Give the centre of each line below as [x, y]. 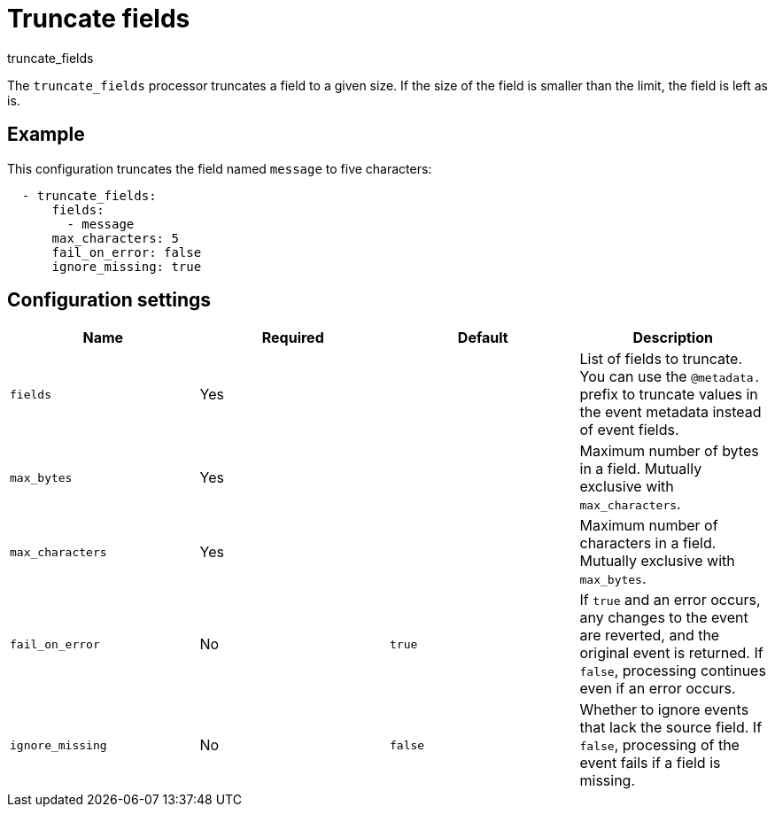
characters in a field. [648, 543]
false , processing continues [673, 671]
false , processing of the [659, 745]
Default [483, 338]
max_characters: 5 [115, 238]
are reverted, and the [650, 636]
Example [46, 135]
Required [293, 338]
